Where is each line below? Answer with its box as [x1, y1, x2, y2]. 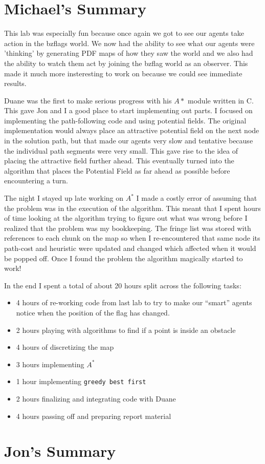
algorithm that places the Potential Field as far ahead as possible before [4, 165, 230, 176]
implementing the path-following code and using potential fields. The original [4, 115, 247, 125]
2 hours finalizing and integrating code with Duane [16, 393, 176, 404]
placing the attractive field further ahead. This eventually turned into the [4, 155, 234, 166]
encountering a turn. [4, 175, 68, 186]
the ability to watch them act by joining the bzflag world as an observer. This [4, 57, 248, 68]
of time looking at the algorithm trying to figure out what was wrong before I [4, 213, 248, 223]
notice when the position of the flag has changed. [16, 307, 170, 318]
